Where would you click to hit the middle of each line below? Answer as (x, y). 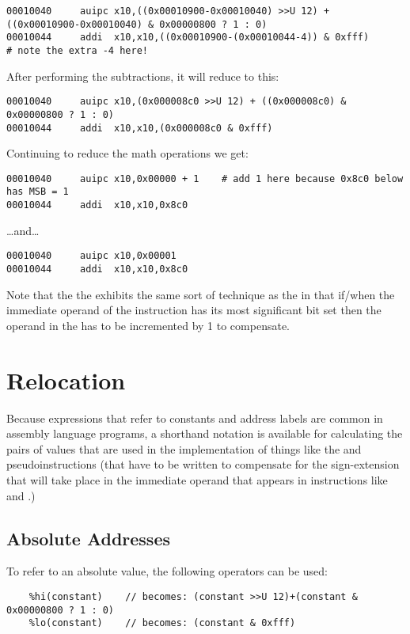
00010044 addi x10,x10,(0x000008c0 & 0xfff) (140, 128)
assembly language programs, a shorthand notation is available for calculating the (205, 433)
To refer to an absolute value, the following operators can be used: (167, 571)
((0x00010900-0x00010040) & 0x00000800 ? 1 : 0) (137, 24)
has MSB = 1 (38, 192)
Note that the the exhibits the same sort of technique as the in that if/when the (201, 294)
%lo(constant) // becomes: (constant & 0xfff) (162, 623)
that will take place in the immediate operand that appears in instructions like (197, 479)
